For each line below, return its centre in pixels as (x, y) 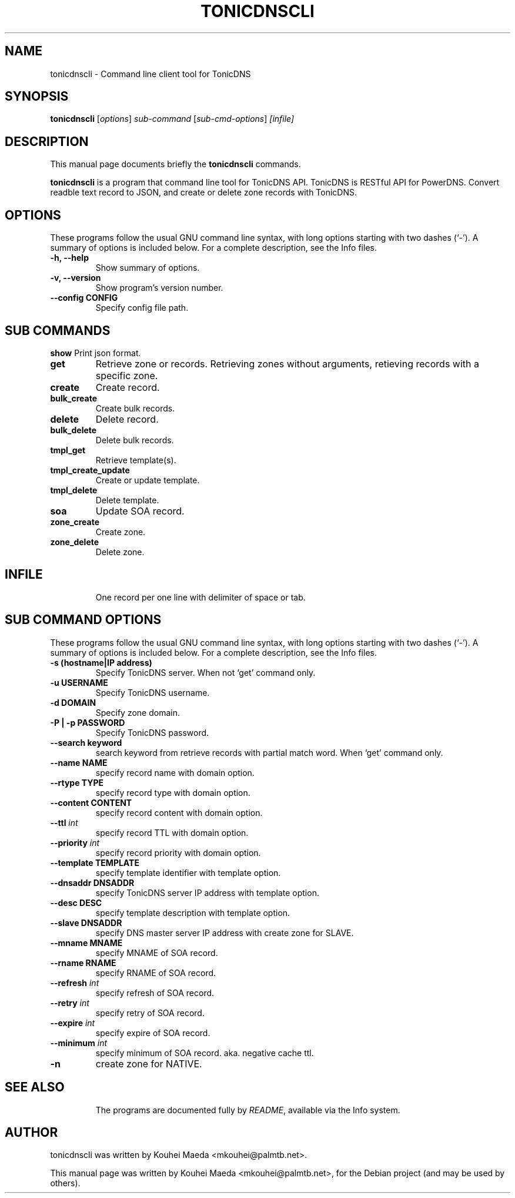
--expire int (73, 1023)
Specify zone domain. (138, 712)
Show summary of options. (148, 268)
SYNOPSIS (37, 97)
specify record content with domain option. (179, 812)
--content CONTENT (91, 802)
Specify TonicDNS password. (152, 732)
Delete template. (127, 500)
